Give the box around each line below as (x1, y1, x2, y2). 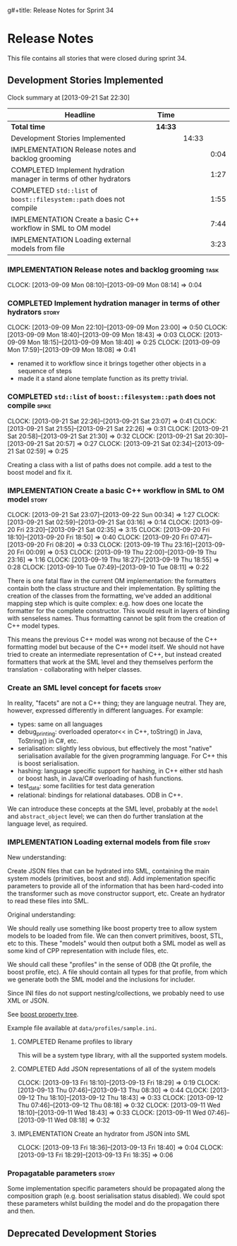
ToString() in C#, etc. (17, 737, 79, 745)
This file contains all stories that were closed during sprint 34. (7, 54, 187, 62)
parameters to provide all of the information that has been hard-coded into (7, 882, 224, 890)
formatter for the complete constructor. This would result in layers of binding (7, 606, 230, 615)
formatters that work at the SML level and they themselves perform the (7, 658, 214, 666)
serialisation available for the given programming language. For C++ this (17, 751, 228, 761)
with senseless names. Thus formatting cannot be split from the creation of (7, 614, 226, 622)
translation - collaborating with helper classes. (7, 665, 142, 673)
